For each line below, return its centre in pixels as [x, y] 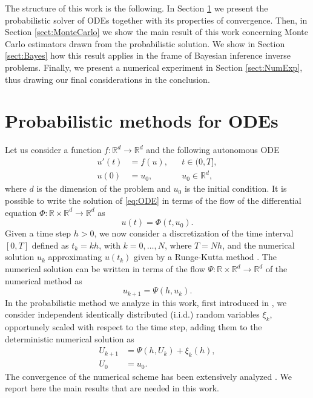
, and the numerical [259, 245]
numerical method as [44, 280]
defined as [50, 245]
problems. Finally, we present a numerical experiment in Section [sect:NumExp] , [154, 67]
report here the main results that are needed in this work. [112, 388]
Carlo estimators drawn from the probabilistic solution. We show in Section [145, 43]
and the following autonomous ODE [213, 150]
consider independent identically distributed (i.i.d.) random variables [132, 314]
